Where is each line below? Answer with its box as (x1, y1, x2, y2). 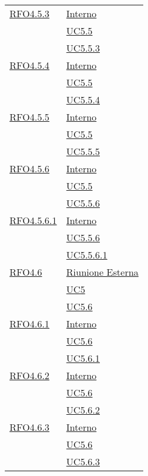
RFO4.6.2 (10, 368, 50, 382)
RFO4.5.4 (10, 58, 50, 72)
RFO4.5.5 (10, 110, 50, 124)
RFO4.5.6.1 (10, 213, 57, 227)
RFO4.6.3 (10, 420, 50, 434)
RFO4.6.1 (10, 317, 50, 330)
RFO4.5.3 (10, 7, 50, 20)
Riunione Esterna (66, 265, 139, 279)
